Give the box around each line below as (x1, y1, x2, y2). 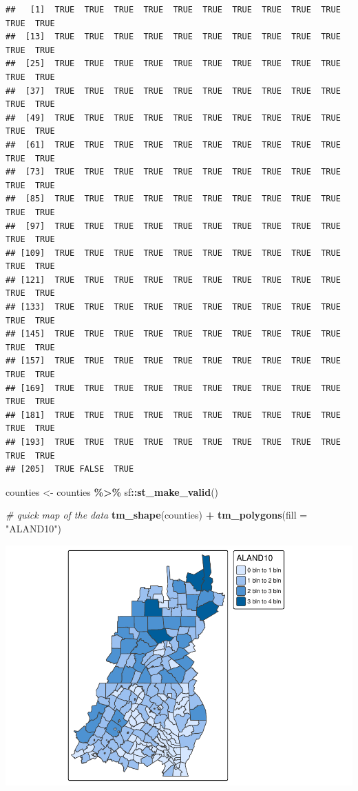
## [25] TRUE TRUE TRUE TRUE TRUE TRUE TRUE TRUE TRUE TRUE (6, 59, 341, 69)
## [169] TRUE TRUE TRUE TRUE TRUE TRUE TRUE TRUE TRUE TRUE (6, 383, 341, 393)
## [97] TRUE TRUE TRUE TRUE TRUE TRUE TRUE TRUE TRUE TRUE (6, 221, 341, 231)
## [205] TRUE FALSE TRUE (6, 464, 134, 474)
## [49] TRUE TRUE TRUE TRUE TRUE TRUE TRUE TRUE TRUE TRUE (6, 112, 341, 123)
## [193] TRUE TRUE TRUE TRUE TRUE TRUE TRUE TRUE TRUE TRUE (6, 437, 341, 447)
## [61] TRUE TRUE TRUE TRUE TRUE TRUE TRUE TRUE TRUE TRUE (6, 139, 341, 150)
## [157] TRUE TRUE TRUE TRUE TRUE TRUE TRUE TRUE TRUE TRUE (6, 356, 341, 366)
